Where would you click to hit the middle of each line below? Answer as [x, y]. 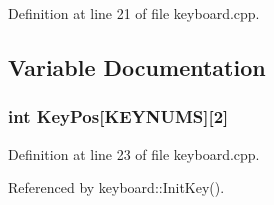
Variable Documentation [137, 66]
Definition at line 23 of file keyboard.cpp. [134, 153]
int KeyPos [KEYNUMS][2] [118, 116]
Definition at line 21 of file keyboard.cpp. [134, 13]
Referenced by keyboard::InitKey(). [116, 187]
